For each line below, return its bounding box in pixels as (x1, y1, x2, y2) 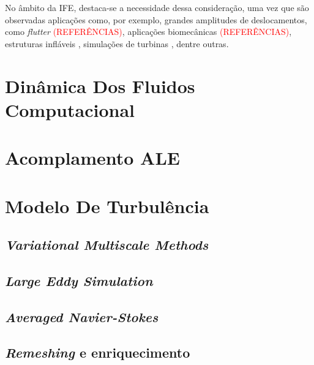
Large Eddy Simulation (5, 271, 153, 290)
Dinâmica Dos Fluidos (5, 73, 195, 98)
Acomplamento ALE (5, 145, 180, 170)
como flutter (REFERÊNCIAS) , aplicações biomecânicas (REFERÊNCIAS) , (5, 25, 292, 38)
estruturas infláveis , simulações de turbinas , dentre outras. (5, 37, 229, 50)
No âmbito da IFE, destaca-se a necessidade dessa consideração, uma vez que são (5, 1, 309, 13)
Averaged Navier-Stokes (5, 307, 159, 326)
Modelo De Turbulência (5, 193, 209, 218)
